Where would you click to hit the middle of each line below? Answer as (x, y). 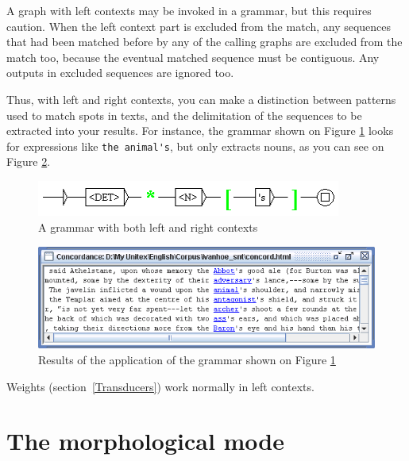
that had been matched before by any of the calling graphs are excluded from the (204, 42)
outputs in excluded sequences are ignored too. (120, 73)
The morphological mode (146, 441)
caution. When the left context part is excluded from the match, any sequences (199, 26)
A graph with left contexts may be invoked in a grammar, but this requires (189, 10)
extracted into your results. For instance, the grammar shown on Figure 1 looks (200, 131)
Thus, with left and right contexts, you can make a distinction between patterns (201, 99)
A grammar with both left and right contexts (148, 227)
